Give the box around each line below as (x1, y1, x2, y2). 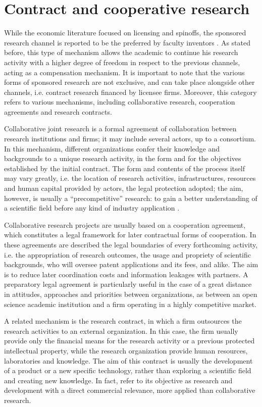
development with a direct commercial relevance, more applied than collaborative (4, 385, 255, 395)
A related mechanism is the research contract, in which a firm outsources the (4, 316, 242, 326)
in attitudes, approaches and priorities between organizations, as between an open (4, 288, 257, 299)
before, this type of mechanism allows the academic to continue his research (4, 47, 238, 58)
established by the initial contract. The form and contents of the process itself (4, 163, 245, 173)
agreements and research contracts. (4, 106, 112, 117)
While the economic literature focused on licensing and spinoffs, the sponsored (4, 27, 246, 38)
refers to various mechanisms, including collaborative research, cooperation (4, 96, 235, 107)
